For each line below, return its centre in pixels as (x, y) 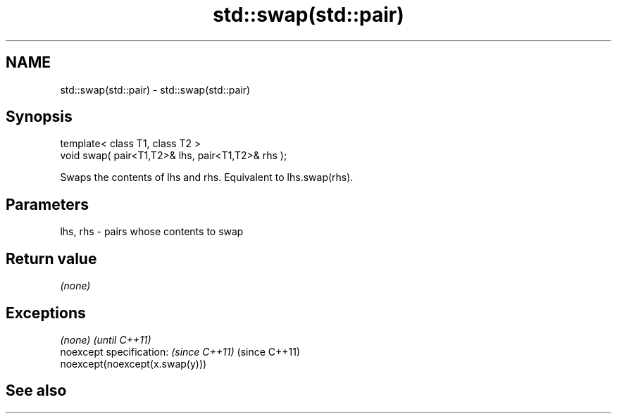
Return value (51, 258)
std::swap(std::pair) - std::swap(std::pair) (155, 89)
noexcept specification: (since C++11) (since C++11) (180, 351)
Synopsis (39, 117)
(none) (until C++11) (106, 339)
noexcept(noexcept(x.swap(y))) (133, 363)
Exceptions (46, 313)
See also (36, 391)
